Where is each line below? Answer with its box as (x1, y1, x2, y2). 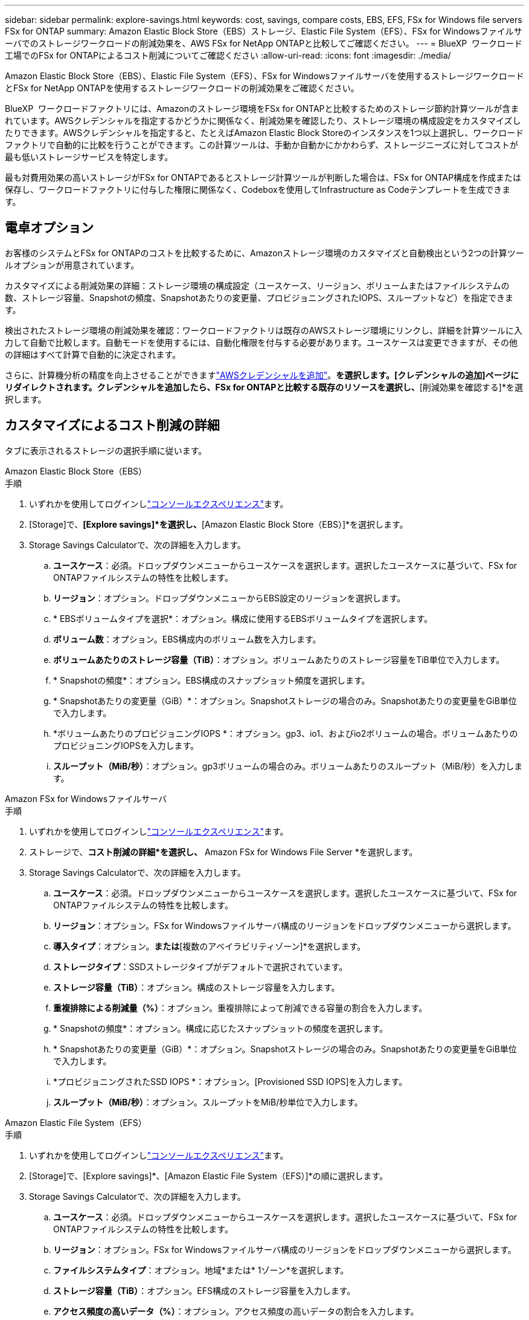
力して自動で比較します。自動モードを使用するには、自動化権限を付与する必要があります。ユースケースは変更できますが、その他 (5, 337, 518, 348)
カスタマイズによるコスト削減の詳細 (5, 418, 220, 433)
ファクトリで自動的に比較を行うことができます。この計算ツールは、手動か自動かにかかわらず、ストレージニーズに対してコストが (5, 140, 518, 150)
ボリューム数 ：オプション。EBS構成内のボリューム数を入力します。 (53, 633, 321, 644)
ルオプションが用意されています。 (5, 259, 139, 270)
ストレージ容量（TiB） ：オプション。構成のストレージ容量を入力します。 (53, 982, 340, 992)
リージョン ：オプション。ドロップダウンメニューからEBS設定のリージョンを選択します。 (53, 592, 406, 603)
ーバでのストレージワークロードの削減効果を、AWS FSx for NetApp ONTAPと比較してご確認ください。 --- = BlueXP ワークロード (5, 38, 523, 48)
